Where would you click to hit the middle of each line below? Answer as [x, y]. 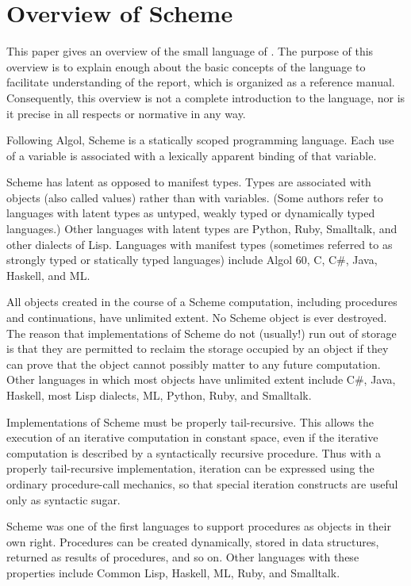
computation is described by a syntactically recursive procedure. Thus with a [194, 452]
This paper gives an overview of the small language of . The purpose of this [190, 51]
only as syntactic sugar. [63, 499]
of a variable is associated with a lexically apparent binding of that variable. [192, 155]
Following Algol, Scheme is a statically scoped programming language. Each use [200, 140]
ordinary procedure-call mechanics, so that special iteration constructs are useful [202, 483]
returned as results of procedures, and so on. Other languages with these [183, 557]
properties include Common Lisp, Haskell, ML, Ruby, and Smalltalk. [173, 572]
